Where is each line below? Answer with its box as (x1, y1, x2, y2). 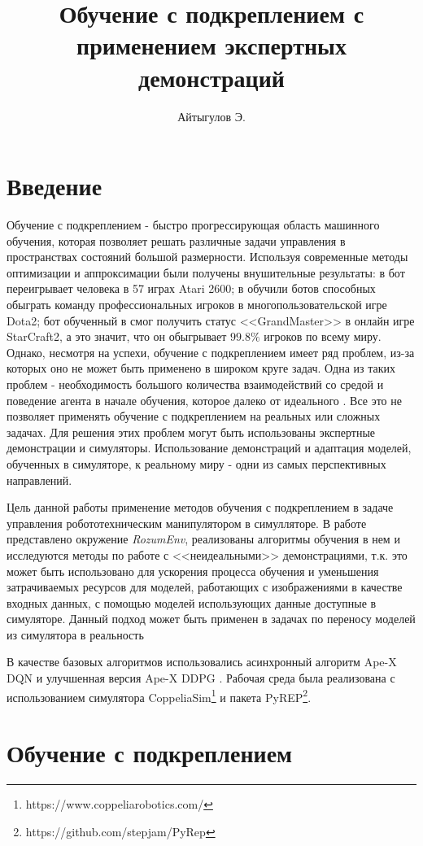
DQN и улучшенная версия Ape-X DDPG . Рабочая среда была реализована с (7, 669, 395, 687)
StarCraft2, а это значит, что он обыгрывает (7, 328, 227, 345)
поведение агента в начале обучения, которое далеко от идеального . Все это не (7, 391, 402, 408)
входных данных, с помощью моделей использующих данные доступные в (7, 594, 377, 611)
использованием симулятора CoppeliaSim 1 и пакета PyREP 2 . (7, 686, 312, 705)
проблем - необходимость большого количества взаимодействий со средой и (7, 375, 384, 392)
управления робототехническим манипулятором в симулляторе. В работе (7, 514, 367, 531)
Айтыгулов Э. (177, 107, 246, 124)
